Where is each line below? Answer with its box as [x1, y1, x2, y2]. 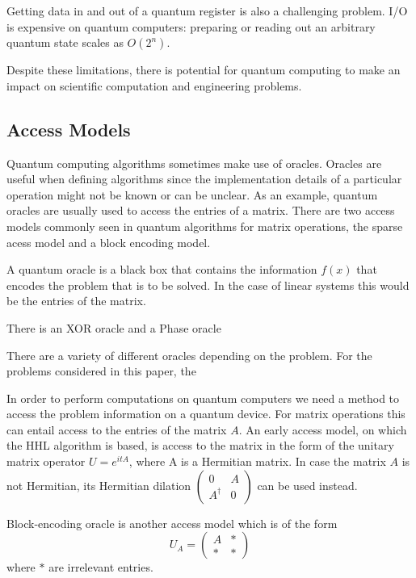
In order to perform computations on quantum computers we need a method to [6, 389, 400, 406]
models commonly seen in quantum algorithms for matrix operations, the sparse [6, 217, 403, 234]
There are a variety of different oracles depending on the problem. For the [6, 346, 372, 363]
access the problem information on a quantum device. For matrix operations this [6, 405, 405, 422]
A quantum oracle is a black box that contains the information [6, 261, 317, 278]
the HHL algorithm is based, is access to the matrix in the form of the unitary [6, 437, 394, 454]
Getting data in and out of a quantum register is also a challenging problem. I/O [6, 2, 408, 19]
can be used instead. [257, 476, 358, 493]
